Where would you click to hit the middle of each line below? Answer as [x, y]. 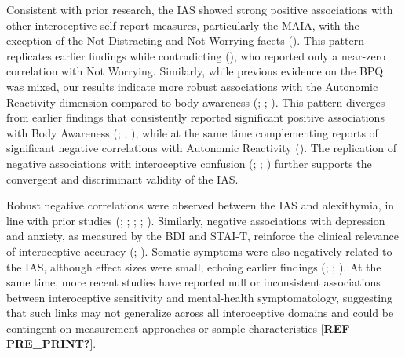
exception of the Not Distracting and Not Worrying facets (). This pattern [185, 40]
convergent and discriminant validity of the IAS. [122, 178]
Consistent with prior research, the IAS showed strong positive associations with [200, 9]
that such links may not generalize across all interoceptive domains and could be [200, 313]
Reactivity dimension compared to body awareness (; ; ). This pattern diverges [196, 102]
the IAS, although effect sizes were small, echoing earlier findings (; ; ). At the [194, 266]
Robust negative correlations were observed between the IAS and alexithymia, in [201, 205]
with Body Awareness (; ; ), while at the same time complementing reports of [192, 132]
